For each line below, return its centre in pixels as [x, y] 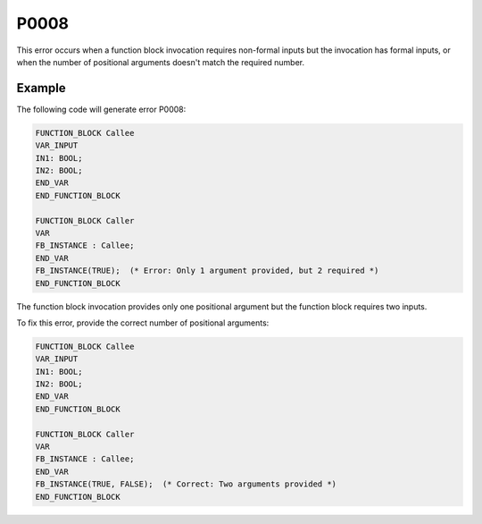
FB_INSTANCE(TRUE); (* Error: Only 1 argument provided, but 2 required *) [207, 271]
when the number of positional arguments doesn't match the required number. [161, 62]
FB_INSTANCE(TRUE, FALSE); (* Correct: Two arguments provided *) [186, 484]
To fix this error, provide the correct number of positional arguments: [143, 323]
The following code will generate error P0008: [101, 109]
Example [41, 88]
